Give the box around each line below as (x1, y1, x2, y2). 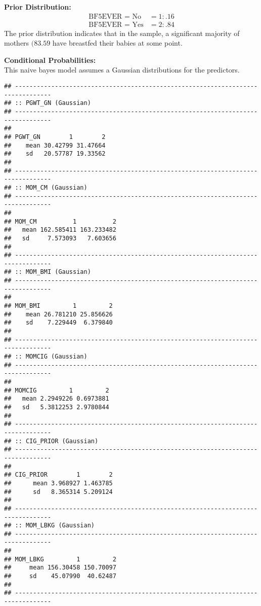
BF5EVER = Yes (89, 21, 144, 28)
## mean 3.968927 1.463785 (4, 479, 113, 487)
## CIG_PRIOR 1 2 (4, 471, 113, 479)
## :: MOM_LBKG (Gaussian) (4, 522, 95, 529)
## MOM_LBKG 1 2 (4, 555, 116, 563)
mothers (4, 38, 29, 48)
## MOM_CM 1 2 (4, 218, 116, 225)
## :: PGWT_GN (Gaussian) (4, 99, 91, 107)
